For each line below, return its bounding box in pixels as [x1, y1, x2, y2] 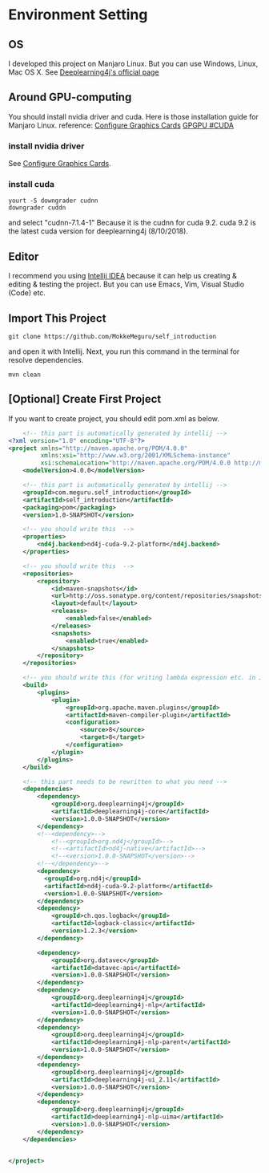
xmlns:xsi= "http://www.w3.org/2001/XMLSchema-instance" [40, 452, 231, 460]
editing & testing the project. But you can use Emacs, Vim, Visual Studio [8, 279, 245, 290]
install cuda [8, 179, 54, 190]
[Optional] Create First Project [8, 392, 162, 406]
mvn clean [8, 371, 42, 379]
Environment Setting [8, 6, 148, 24]
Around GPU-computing [8, 91, 132, 104]
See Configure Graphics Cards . [8, 159, 111, 168]
